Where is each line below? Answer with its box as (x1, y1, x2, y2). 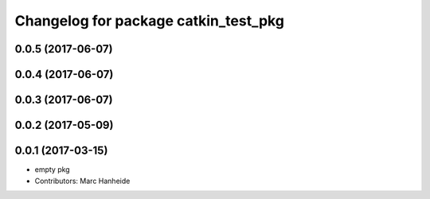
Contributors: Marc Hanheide (34, 176, 131, 185)
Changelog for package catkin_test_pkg (14, 12, 284, 29)
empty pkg (34, 165, 71, 174)
